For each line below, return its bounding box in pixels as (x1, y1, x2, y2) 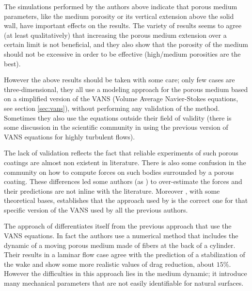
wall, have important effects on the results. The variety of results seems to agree (4, 20, 242, 31)
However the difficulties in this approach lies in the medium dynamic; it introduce (4, 268, 247, 278)
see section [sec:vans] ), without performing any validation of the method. (4, 103, 220, 113)
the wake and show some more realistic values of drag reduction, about (4, 259, 215, 269)
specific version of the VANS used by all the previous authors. (4, 204, 188, 214)
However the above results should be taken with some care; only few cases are (4, 75, 235, 85)
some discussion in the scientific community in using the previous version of (4, 122, 228, 132)
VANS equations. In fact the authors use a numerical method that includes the (4, 230, 238, 241)
